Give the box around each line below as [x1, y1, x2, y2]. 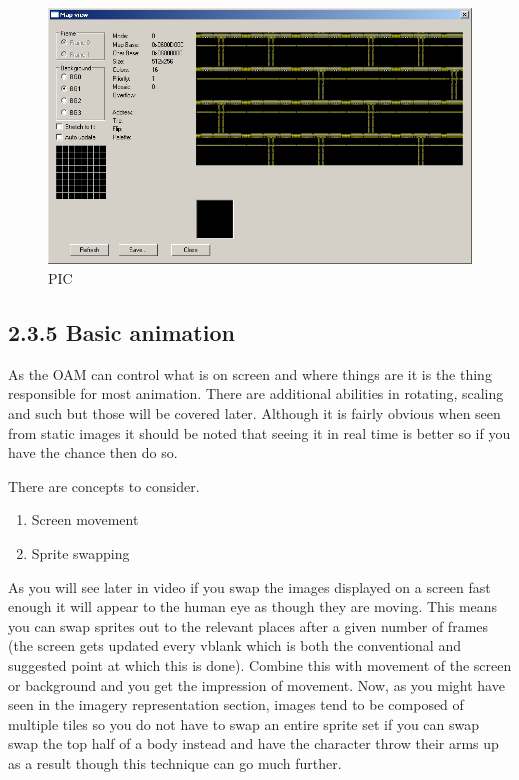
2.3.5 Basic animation [8, 317, 235, 348]
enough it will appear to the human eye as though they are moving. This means [8, 596, 498, 617]
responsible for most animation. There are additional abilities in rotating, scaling [8, 383, 504, 404]
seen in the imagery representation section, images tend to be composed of [8, 694, 464, 715]
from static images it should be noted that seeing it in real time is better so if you [8, 422, 511, 443]
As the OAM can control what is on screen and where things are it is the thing [8, 363, 492, 384]
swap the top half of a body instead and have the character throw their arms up [8, 733, 499, 754]
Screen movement [31, 509, 139, 530]
